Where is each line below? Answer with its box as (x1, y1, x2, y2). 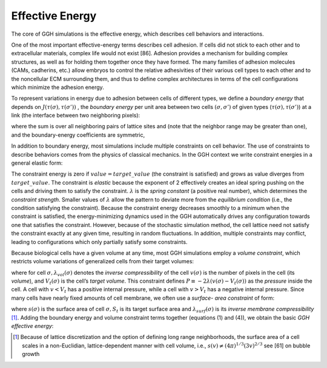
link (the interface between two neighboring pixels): (11, 112, 140, 119)
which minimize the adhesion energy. (11, 84, 104, 91)
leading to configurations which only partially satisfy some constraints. (11, 238, 188, 245)
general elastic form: (11, 159, 63, 166)
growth (22, 350, 40, 358)
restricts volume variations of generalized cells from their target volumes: (11, 258, 194, 265)
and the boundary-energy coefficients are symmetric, (11, 131, 145, 139)
